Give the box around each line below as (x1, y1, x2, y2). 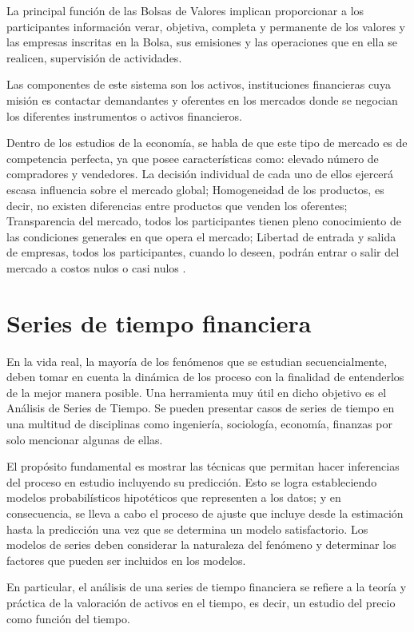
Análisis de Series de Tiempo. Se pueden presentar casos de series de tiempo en (6, 399, 395, 416)
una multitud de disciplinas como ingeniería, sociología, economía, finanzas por (6, 415, 393, 431)
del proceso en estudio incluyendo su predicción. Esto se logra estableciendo (6, 473, 377, 490)
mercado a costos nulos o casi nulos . (6, 259, 186, 276)
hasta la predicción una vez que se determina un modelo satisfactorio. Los (6, 520, 368, 537)
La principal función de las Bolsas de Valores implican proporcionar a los (6, 2, 364, 18)
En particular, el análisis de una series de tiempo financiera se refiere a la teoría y (6, 578, 407, 595)
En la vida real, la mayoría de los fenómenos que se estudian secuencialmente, (6, 352, 388, 369)
